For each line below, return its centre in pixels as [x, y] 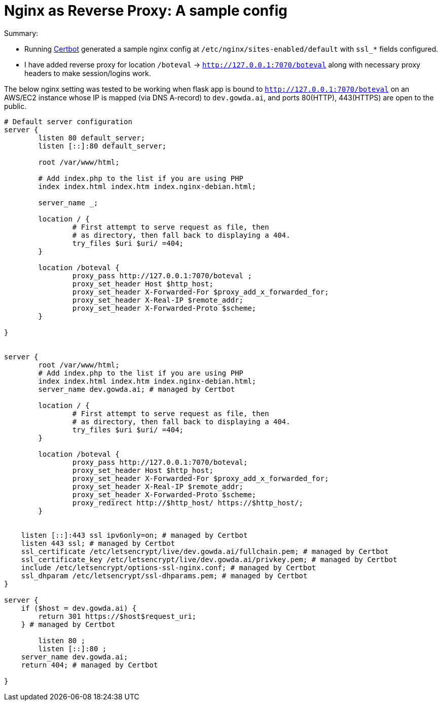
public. [15, 106]
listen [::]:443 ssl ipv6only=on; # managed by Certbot [134, 535]
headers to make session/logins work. [88, 73]
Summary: [21, 33]
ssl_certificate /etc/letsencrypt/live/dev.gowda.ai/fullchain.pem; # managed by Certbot [205, 551]
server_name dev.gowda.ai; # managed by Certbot [137, 389]
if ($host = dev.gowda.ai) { [79, 608]
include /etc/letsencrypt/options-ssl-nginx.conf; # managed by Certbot [169, 567]
